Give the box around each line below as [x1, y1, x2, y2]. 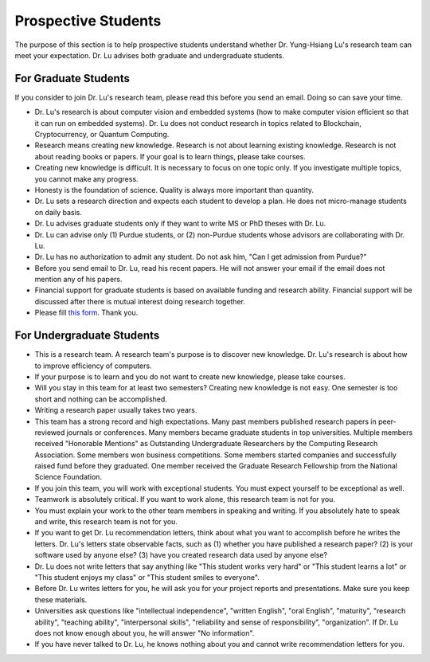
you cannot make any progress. [34, 174, 139, 183]
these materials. [34, 594, 88, 605]
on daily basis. [34, 207, 83, 217]
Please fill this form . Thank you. [34, 307, 139, 318]
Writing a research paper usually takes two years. [34, 405, 197, 415]
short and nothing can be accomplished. [34, 394, 167, 404]
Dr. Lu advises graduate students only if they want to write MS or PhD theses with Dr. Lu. [34, 219, 326, 229]
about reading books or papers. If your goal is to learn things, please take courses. [34, 151, 306, 161]
